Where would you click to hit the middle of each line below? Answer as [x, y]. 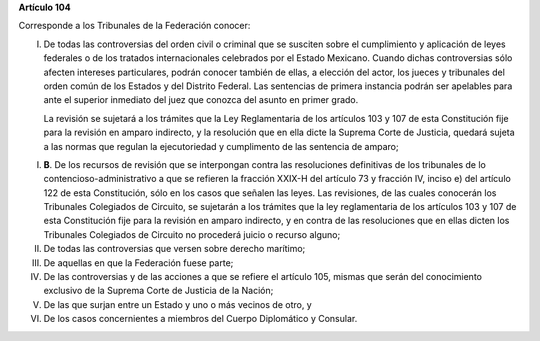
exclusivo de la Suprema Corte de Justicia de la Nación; [158, 291]
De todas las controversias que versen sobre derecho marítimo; [174, 249]
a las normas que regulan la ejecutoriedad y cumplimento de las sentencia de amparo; [221, 146]
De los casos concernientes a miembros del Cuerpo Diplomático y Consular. [200, 319]
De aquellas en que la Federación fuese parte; [138, 262]
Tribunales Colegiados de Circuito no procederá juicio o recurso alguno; [192, 234]
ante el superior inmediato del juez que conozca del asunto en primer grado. [201, 100]
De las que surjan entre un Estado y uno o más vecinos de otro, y [177, 304]
